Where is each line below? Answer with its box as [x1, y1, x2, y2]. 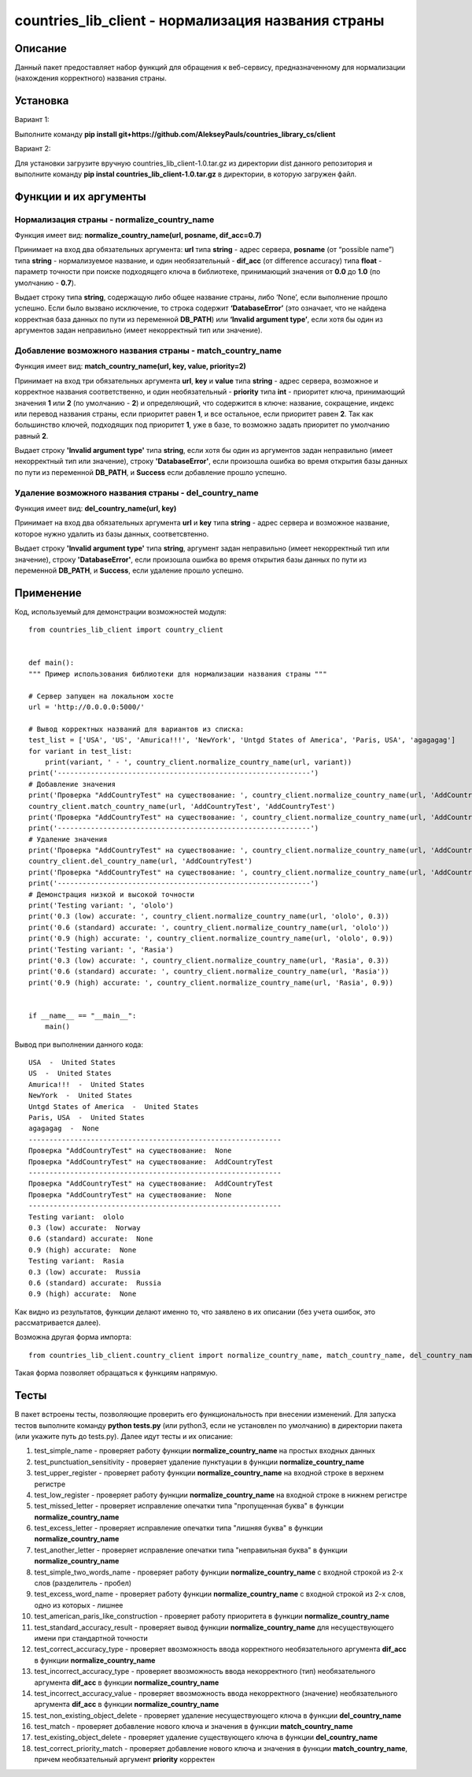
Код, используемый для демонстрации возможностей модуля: [14, 607, 227, 616]
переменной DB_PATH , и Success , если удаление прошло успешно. [14, 566, 244, 575]
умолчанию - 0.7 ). [14, 278, 76, 288]
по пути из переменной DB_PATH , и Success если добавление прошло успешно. [14, 467, 287, 477]
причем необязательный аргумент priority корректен [34, 1755, 216, 1764]
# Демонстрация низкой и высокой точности [28, 890, 195, 899]
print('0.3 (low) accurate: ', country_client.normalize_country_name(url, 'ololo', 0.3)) [28, 912, 389, 921]
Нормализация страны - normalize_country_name [14, 213, 215, 224]
